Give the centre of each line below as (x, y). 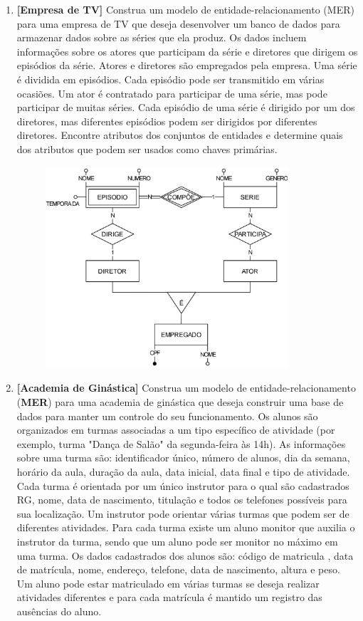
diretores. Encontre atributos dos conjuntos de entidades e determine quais (180, 135)
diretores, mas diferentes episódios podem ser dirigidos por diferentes (167, 121)
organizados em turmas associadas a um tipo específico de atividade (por (176, 430)
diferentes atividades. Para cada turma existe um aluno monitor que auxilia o (186, 527)
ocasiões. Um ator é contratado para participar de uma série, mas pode (172, 93)
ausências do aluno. (59, 611)
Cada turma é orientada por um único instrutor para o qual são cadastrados (183, 485)
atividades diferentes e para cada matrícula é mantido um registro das (169, 597)
